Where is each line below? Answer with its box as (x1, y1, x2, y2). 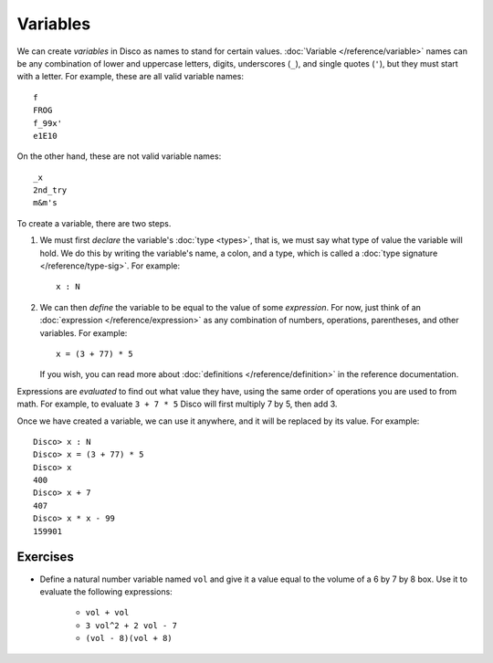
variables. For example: (39, 327, 128, 338)
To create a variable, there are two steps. (16, 217, 172, 228)
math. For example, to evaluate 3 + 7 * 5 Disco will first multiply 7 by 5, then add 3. (16, 398, 338, 410)
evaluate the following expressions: (39, 585, 173, 597)
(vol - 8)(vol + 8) (85, 633, 173, 644)
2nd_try (33, 185, 68, 195)
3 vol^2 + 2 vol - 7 (85, 620, 178, 630)
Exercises (16, 549, 75, 565)
